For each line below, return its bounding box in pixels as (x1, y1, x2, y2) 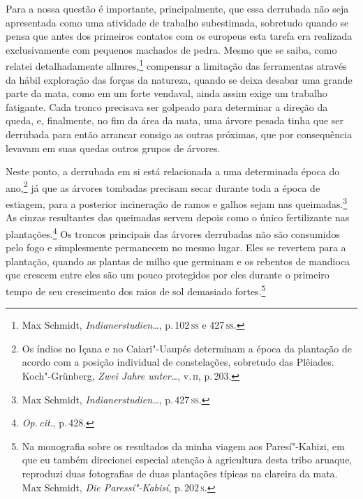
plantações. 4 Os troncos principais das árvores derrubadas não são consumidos (6, 224, 340, 241)
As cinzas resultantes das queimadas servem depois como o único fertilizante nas (6, 210, 350, 225)
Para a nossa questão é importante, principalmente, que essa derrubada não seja (6, 1, 349, 15)
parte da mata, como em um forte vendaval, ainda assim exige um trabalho (6, 86, 327, 100)
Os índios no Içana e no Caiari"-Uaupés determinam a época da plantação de (22, 341, 352, 355)
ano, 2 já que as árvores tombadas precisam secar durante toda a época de (6, 178, 320, 195)
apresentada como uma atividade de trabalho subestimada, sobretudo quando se (6, 15, 349, 29)
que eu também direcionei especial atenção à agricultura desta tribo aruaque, (22, 452, 353, 467)
